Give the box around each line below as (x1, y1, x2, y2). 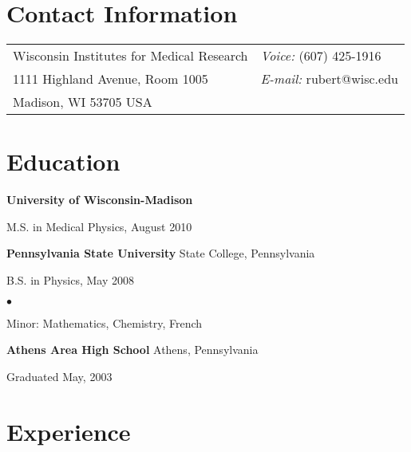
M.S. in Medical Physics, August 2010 (6, 218, 192, 234)
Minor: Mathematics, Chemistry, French (6, 314, 203, 331)
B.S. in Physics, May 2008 (6, 272, 134, 289)
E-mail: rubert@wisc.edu (260, 69, 398, 88)
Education (6, 145, 121, 178)
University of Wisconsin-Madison (6, 191, 193, 208)
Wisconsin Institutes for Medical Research (13, 46, 248, 65)
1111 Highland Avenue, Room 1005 (13, 69, 208, 88)
